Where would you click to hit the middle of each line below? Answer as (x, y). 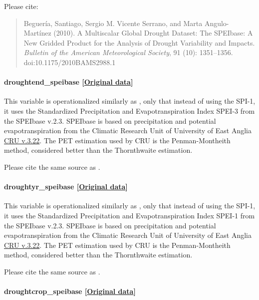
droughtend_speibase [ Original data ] (69, 82)
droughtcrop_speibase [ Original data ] (70, 291)
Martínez (37, 33)
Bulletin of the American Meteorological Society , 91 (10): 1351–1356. (128, 52)
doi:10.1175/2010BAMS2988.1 (70, 62)
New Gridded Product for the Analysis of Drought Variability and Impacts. (139, 42)
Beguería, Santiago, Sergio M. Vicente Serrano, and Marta (113, 23)
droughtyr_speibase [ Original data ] (66, 187)
